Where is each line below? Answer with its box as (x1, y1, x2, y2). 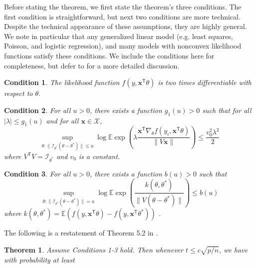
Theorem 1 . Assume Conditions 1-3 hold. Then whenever (4, 244, 183, 254)
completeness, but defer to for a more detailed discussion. (4, 60, 180, 70)
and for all (46, 115, 79, 125)
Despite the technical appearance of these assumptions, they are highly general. (4, 21, 247, 31)
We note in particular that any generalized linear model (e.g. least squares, (4, 30, 233, 41)
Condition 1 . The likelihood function (4, 77, 120, 87)
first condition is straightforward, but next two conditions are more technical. (4, 11, 241, 21)
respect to (4, 88, 33, 98)
